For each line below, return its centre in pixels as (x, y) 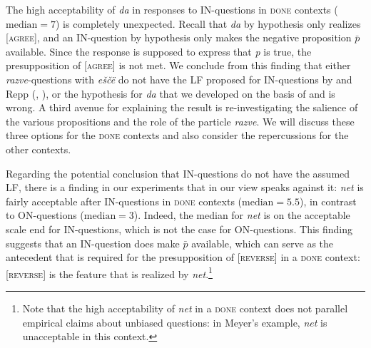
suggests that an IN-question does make (93, 243)
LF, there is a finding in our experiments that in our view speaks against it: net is (185, 187)
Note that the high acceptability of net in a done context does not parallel (185, 308)
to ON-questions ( (45, 215)
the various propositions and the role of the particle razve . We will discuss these (180, 121)
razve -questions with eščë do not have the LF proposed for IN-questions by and (179, 79)
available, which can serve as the (263, 243)
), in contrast (328, 201)
